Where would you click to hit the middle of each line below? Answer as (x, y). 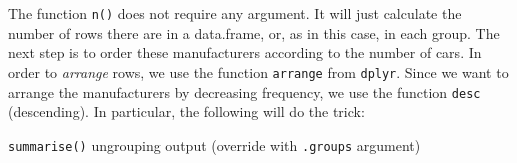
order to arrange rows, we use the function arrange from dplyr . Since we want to (258, 71)
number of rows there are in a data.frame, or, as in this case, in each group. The (254, 32)
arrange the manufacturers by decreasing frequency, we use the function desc (244, 91)
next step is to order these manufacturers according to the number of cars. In (245, 52)
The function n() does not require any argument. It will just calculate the (235, 13)
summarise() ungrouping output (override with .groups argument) (214, 144)
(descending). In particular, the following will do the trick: (186, 111)
